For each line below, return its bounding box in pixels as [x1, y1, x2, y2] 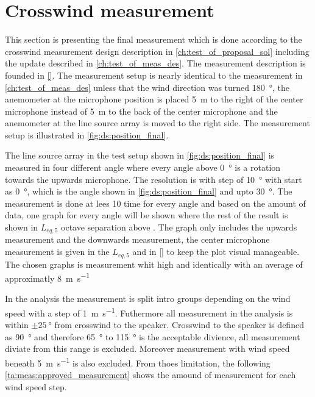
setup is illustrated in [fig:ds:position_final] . [5, 128, 169, 141]
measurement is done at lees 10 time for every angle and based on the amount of [5, 196, 306, 209]
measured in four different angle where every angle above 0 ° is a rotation [5, 161, 281, 174]
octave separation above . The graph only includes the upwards [61, 221, 297, 234]
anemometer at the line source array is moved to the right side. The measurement [5, 116, 310, 129]
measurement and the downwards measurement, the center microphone [5, 233, 270, 246]
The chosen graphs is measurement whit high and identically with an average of [5, 257, 303, 270]
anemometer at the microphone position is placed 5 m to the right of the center [5, 93, 303, 106]
